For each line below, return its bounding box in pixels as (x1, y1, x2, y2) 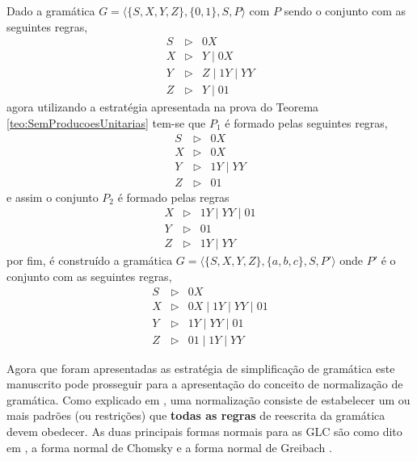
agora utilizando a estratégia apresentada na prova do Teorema (6, 98, 319, 115)
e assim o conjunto (6, 188, 99, 205)
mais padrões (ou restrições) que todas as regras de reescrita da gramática (6, 407, 385, 424)
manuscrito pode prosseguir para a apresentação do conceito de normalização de (6, 375, 403, 392)
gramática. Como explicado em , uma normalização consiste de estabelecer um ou (6, 391, 411, 408)
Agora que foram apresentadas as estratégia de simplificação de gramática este (6, 359, 395, 376)
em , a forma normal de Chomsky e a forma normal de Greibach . (6, 438, 332, 455)
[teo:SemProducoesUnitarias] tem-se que (6, 114, 206, 131)
